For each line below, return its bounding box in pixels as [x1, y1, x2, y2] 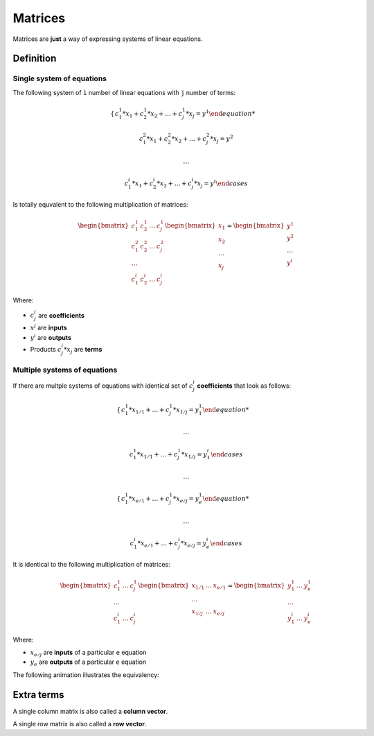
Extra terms [12, 689, 64, 701]
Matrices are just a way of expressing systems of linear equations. [12, 35, 203, 43]
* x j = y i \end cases [194, 178, 249, 189]
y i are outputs [30, 332, 72, 341]
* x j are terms [63, 345, 103, 355]
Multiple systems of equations [12, 365, 118, 375]
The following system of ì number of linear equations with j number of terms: [12, 88, 236, 96]
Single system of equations [12, 74, 107, 83]
